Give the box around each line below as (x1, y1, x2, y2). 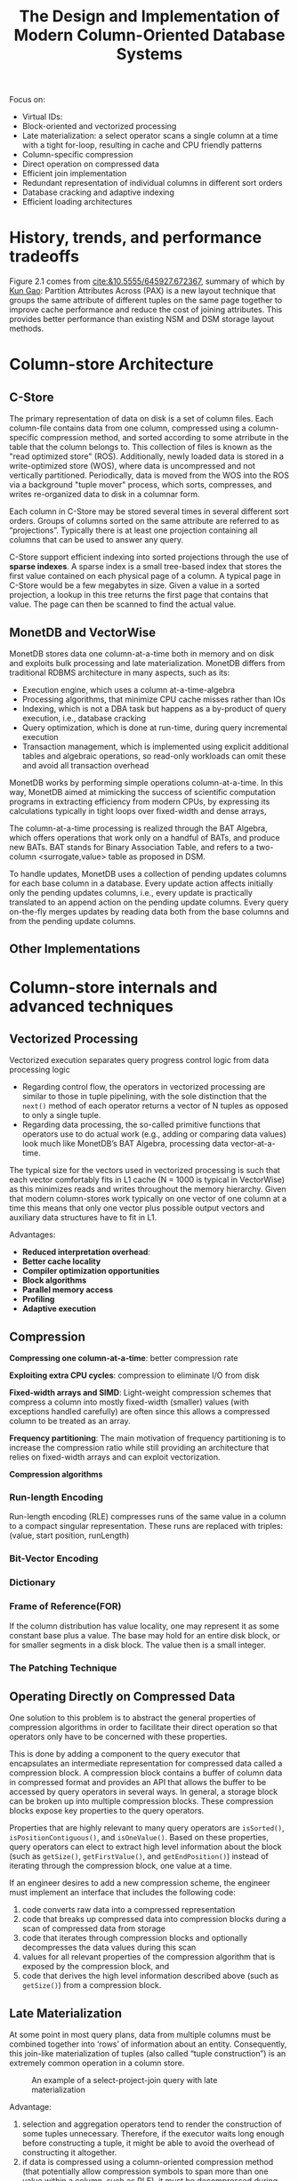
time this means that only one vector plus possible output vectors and (9, 1203, 265, 1213)
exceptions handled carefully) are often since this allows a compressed (9, 1406, 270, 1417)
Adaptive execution (21, 1303, 96, 1314)
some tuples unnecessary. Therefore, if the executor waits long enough (21, 2129, 285, 2139)
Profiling (21, 1294, 55, 1305)
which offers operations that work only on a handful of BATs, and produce (9, 832, 280, 842)
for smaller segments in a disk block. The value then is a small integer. (9, 1639, 267, 1650)
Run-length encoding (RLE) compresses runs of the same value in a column (9, 1511, 286, 1522)
